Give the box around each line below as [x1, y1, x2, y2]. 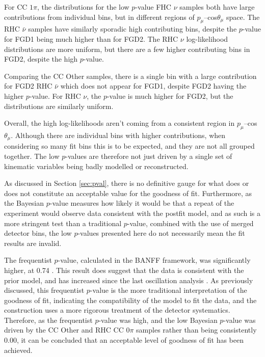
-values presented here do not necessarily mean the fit [77, 228, 245, 238]
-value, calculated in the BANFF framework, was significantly [58, 255, 251, 265]
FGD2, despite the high [4, 53, 78, 64]
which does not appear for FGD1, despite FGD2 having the [60, 80, 247, 91]
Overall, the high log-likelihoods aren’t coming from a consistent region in [4, 118, 235, 128]
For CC [4, 2, 28, 12]
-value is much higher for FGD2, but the [107, 90, 233, 101]
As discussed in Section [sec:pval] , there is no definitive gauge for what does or [4, 178, 249, 188]
